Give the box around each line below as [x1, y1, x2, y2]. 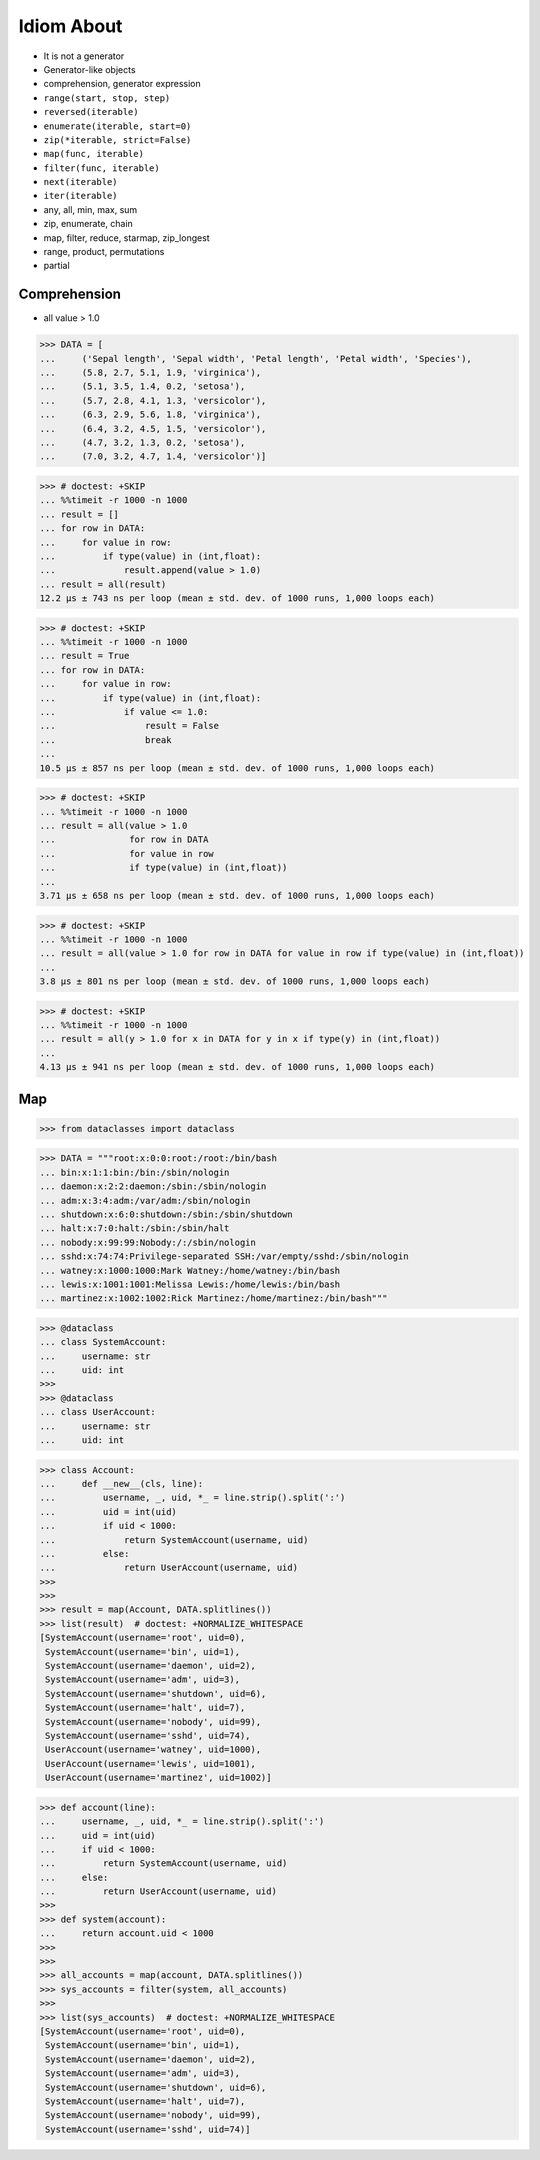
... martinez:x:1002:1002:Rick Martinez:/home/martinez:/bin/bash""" [39, 1293, 388, 1304]
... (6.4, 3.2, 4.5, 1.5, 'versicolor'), [39, 423, 267, 434]
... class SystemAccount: [39, 1336, 167, 1348]
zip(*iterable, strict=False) [43, 134, 192, 145]
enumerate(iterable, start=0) [43, 120, 192, 132]
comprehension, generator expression [43, 78, 202, 90]
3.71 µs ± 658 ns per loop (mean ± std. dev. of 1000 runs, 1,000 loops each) [39, 890, 435, 901]
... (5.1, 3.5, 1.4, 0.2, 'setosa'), [39, 381, 246, 392]
